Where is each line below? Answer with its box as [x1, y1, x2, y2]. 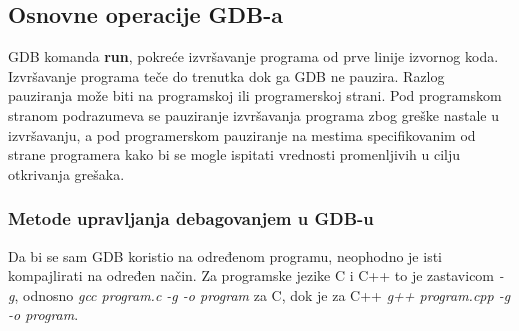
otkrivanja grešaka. [8, 163, 125, 184]
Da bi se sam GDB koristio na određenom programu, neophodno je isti [8, 245, 442, 266]
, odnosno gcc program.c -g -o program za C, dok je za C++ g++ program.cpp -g [14, 284, 511, 305]
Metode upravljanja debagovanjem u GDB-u [8, 206, 374, 231]
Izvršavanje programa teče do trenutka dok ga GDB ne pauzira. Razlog [8, 65, 445, 86]
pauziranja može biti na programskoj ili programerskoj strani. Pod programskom [8, 85, 502, 106]
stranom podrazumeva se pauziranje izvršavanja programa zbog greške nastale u [8, 104, 500, 125]
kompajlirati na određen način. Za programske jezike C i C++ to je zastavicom [8, 265, 495, 286]
